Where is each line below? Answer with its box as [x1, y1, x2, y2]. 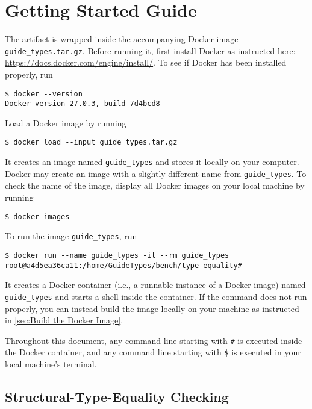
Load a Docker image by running [5, 116, 126, 129]
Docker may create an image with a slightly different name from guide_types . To [5, 167, 307, 180]
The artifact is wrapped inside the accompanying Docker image [5, 33, 239, 45]
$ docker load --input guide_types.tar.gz [5, 138, 178, 147]
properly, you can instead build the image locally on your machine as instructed [5, 302, 299, 314]
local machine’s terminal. [5, 358, 97, 370]
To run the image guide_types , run [5, 229, 137, 242]
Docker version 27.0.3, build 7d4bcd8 [5, 99, 160, 108]
